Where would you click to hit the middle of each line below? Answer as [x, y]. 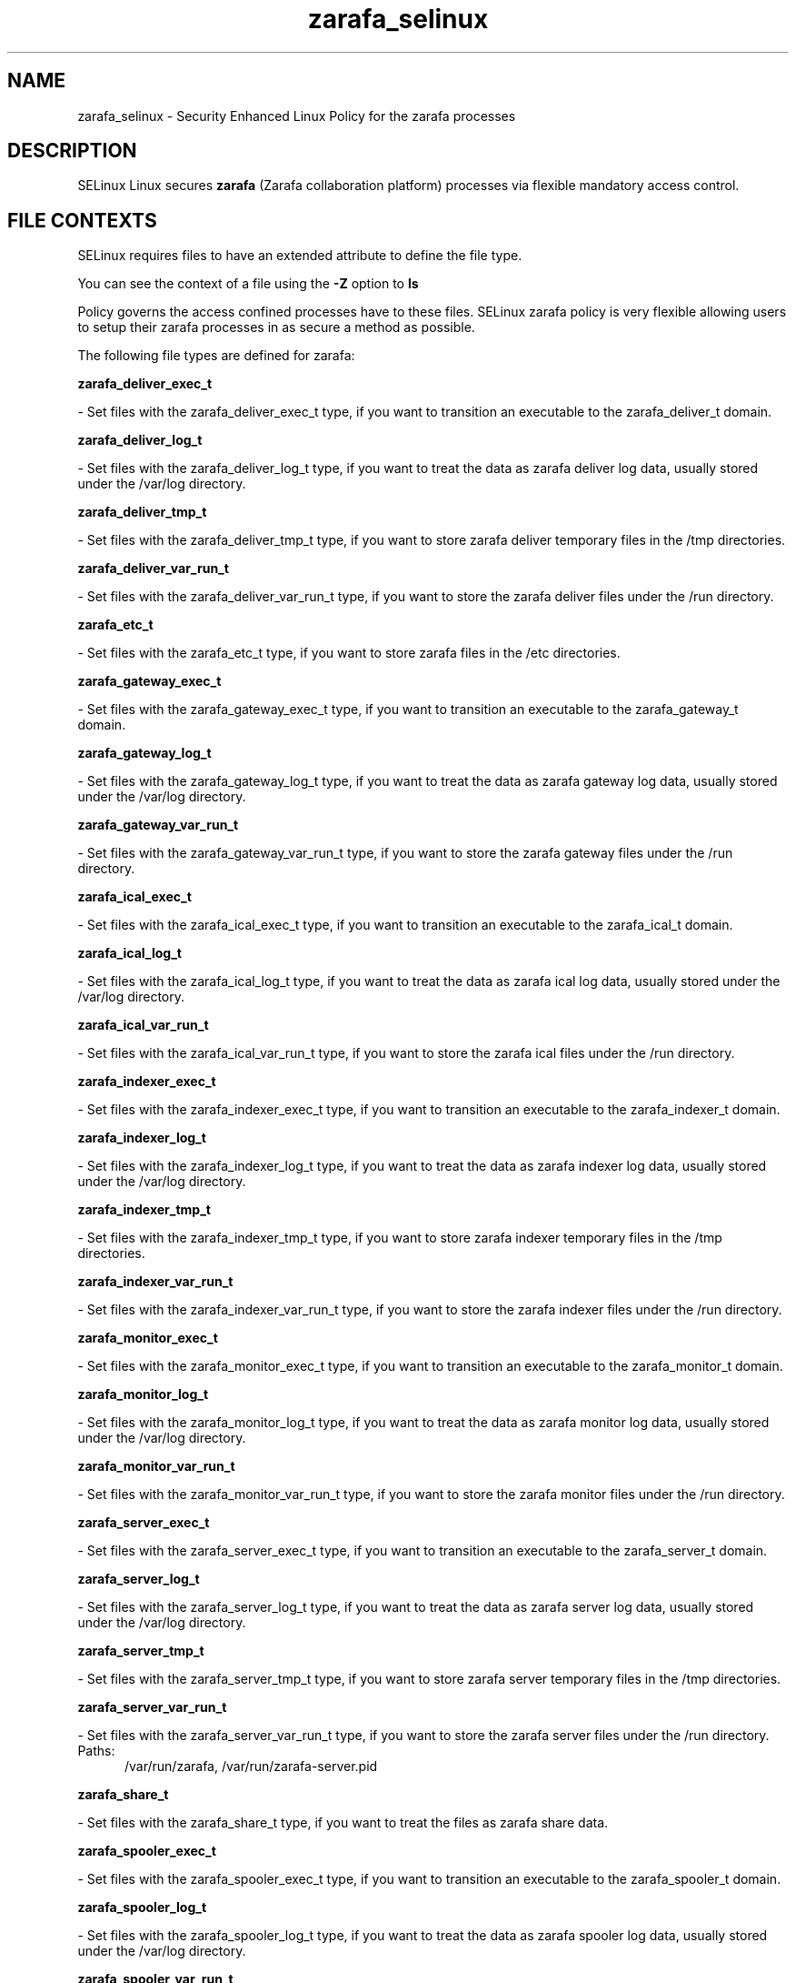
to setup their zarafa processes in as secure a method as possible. [276, 327]
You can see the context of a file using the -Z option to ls [248, 284]
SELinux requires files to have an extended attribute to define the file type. [300, 256]
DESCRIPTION [72, 151]
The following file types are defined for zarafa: [216, 356]
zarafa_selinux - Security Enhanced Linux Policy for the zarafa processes [297, 116]
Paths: [96, 1751]
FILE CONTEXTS [82, 220]
